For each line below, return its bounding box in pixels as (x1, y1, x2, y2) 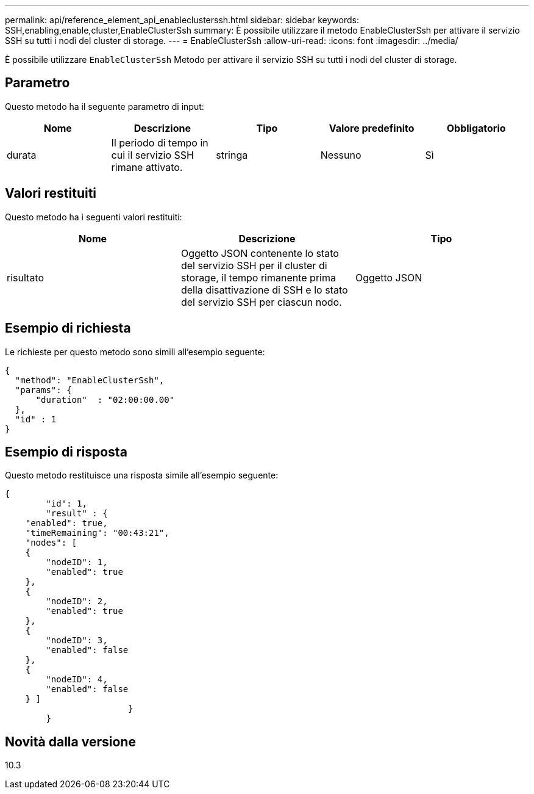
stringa (216, 148, 248, 161)
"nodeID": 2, (46, 596, 108, 607)
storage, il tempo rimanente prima (180, 271, 336, 284)
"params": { (15, 384, 72, 395)
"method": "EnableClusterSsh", (15, 375, 165, 385)
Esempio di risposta (5, 444, 127, 460)
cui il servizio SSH (111, 148, 194, 161)
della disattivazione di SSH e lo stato (180, 283, 348, 296)
